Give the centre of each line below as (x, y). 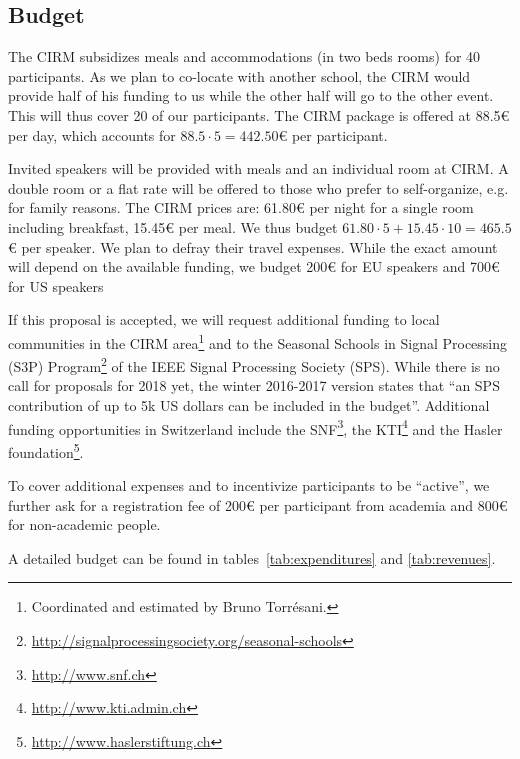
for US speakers (56, 285)
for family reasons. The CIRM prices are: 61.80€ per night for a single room (241, 207)
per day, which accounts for (92, 134)
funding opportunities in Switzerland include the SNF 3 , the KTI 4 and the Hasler (255, 427)
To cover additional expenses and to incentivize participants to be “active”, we (249, 485)
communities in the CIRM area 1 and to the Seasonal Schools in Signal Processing (258, 341)
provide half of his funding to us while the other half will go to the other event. (251, 95)
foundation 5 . (46, 450)
